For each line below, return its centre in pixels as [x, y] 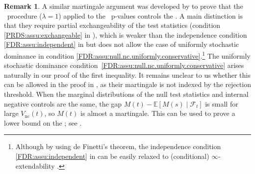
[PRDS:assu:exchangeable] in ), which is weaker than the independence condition [126, 34]
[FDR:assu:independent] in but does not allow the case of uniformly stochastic [122, 44]
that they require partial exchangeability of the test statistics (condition [112, 25]
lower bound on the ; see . [43, 122]
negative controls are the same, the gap [63, 103]
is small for [222, 103]
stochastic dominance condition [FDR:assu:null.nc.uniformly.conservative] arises [124, 65]
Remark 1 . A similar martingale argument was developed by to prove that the [124, 6]
